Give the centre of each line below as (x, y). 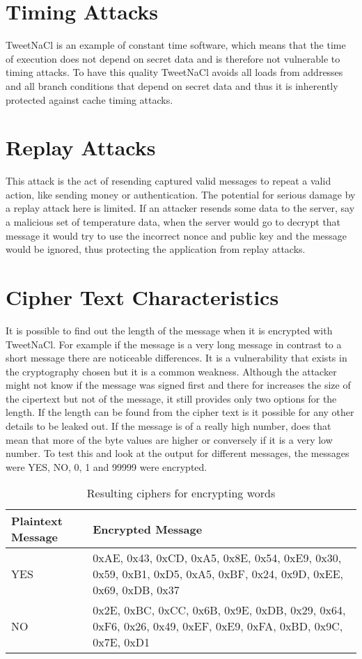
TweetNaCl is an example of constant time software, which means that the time (176, 45)
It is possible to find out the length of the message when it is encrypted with (169, 330)
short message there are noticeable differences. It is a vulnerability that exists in (176, 358)
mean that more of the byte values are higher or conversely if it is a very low (169, 439)
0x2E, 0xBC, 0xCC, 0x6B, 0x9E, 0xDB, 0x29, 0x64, (219, 610)
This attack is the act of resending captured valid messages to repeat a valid (168, 181)
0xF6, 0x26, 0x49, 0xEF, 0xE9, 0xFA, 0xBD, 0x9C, (218, 626)
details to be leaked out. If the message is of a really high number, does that (168, 426)
